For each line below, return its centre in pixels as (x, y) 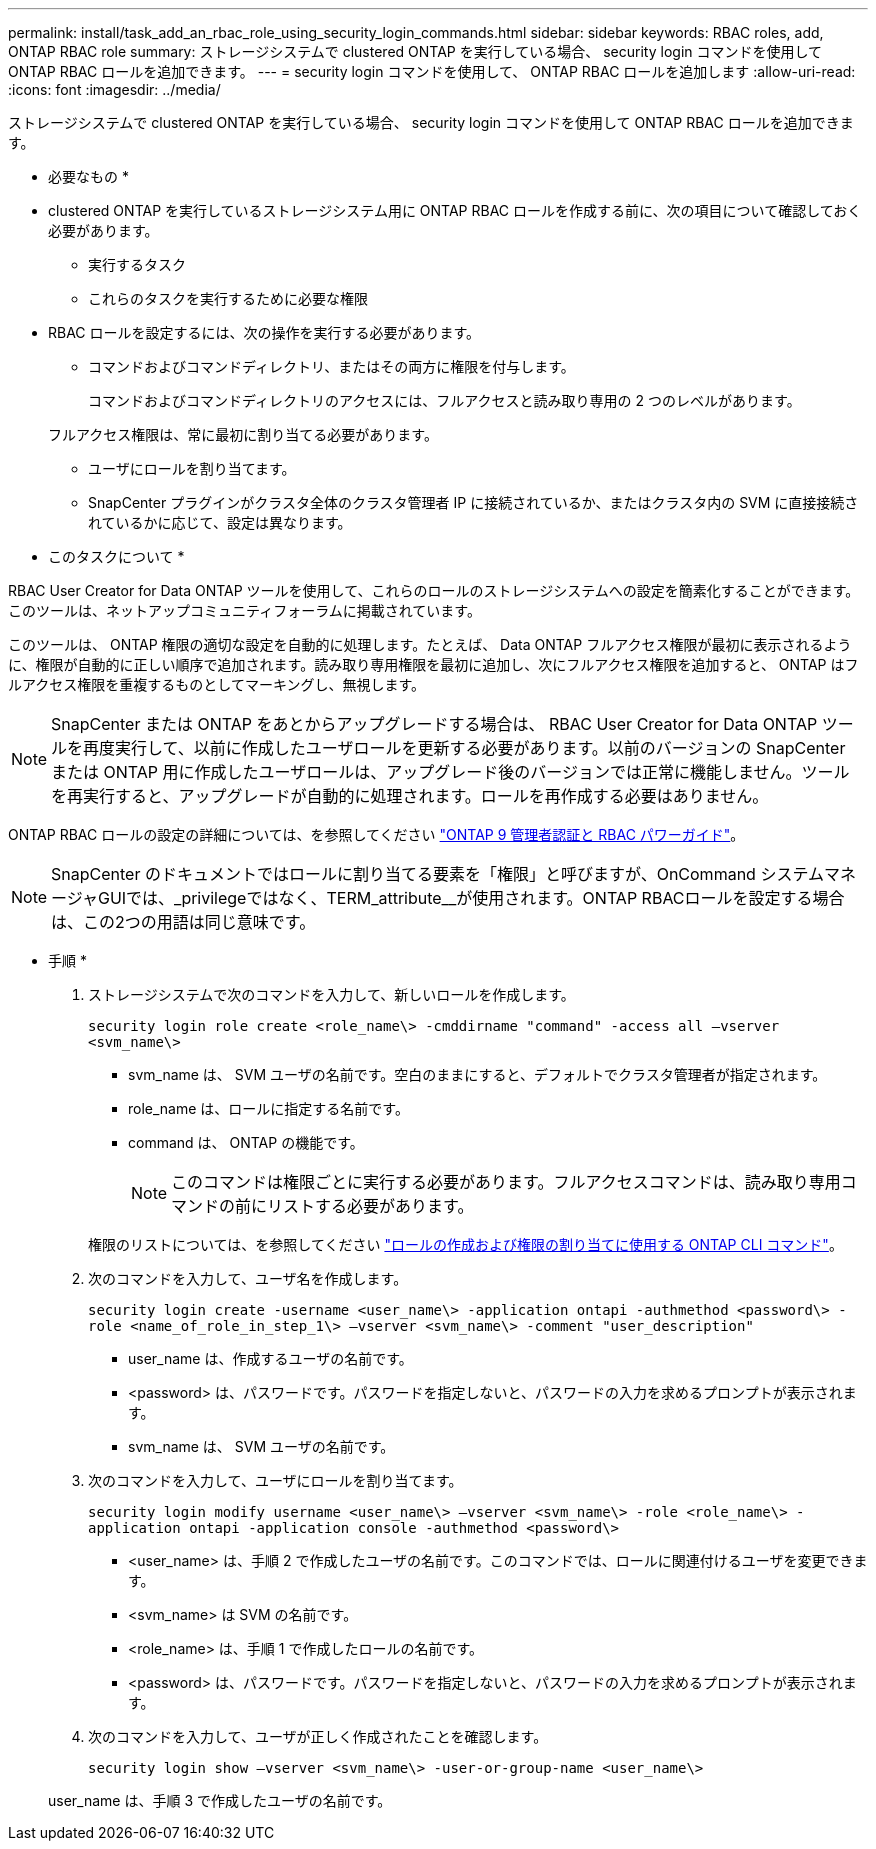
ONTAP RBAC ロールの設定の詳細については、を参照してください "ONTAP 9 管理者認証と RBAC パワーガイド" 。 (376, 834)
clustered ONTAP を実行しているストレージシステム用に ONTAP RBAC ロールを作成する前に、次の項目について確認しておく (455, 210)
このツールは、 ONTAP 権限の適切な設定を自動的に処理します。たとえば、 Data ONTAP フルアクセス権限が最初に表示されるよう (430, 644)
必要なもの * (88, 176)
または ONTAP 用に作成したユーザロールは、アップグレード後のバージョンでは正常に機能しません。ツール (450, 772)
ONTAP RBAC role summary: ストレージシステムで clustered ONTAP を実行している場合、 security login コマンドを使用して (415, 51)
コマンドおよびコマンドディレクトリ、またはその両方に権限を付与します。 (331, 366)
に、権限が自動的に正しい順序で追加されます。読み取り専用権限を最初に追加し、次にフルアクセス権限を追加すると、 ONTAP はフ (433, 664)
